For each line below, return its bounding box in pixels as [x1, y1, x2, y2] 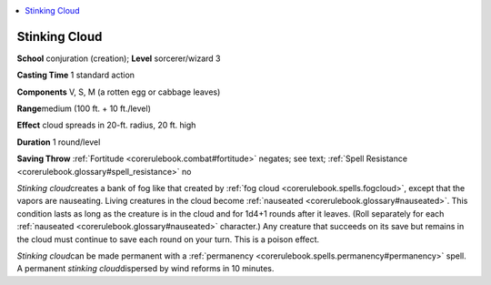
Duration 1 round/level [16, 137, 101, 148]
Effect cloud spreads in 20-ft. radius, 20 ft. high [16, 119, 196, 131]
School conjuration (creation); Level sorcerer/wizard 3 [16, 53, 222, 64]
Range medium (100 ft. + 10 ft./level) [16, 103, 152, 114]
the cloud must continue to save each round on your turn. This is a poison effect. [16, 233, 320, 245]
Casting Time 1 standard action [16, 69, 135, 81]
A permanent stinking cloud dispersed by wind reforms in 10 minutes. [16, 263, 275, 274]
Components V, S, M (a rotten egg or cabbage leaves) [16, 87, 221, 97]
